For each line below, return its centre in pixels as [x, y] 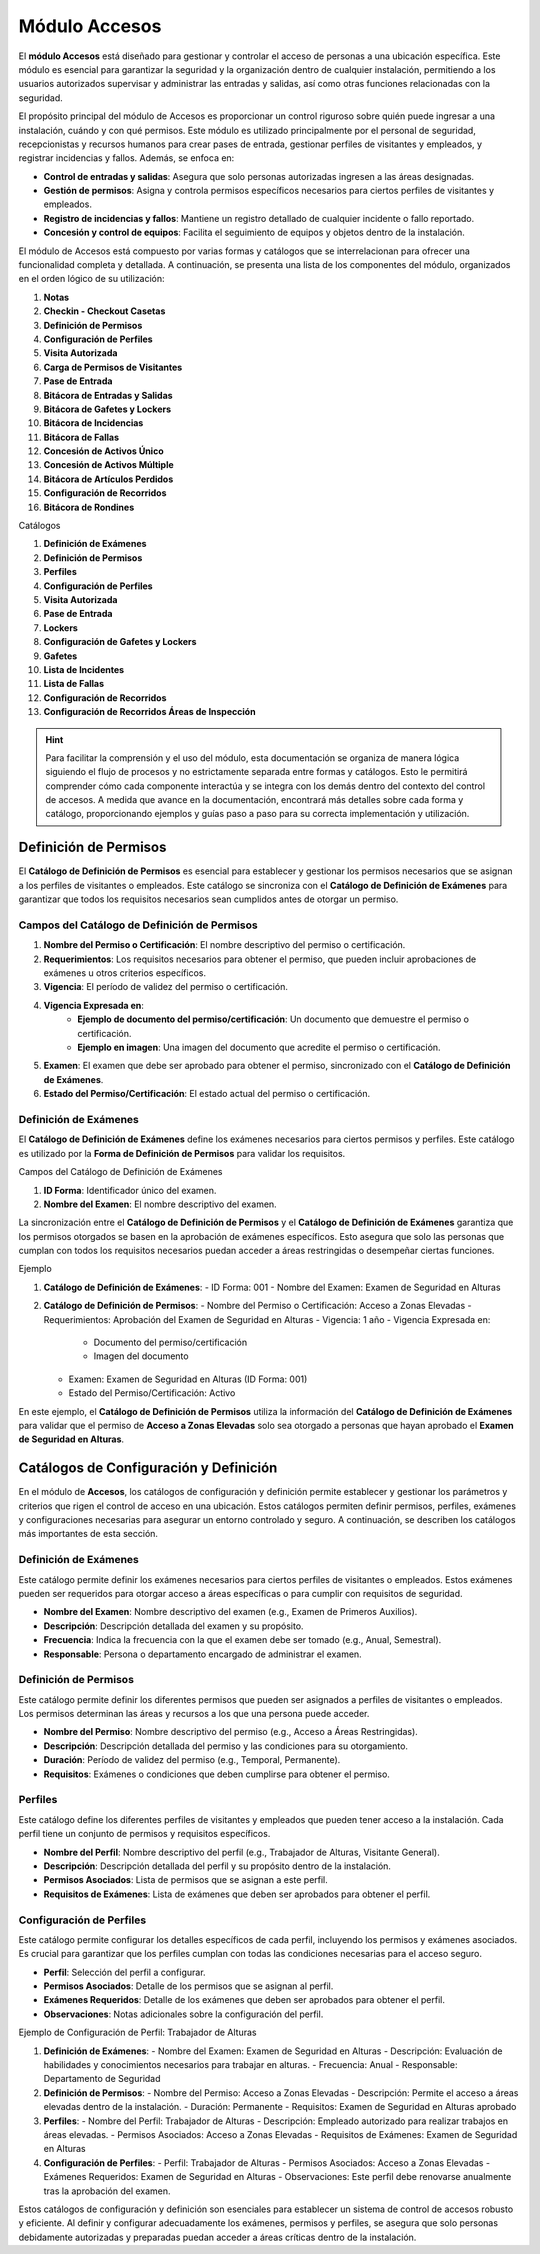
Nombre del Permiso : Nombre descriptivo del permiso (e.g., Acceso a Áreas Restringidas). [231, 1732]
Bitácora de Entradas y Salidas [108, 395]
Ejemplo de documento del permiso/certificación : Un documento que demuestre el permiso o [273, 1019]
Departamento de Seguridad [102, 2079]
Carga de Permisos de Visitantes [113, 367]
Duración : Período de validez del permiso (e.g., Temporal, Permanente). [192, 1760]
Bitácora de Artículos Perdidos [108, 479]
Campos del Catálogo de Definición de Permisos [138, 925]
